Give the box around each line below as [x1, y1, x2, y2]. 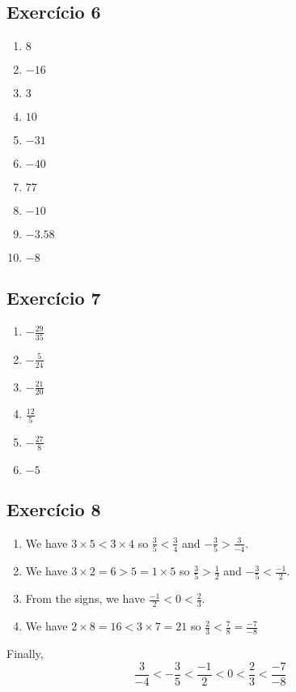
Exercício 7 [6, 284, 101, 310]
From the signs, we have [25, 590, 146, 607]
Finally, [6, 645, 44, 661]
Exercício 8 [6, 496, 101, 521]
